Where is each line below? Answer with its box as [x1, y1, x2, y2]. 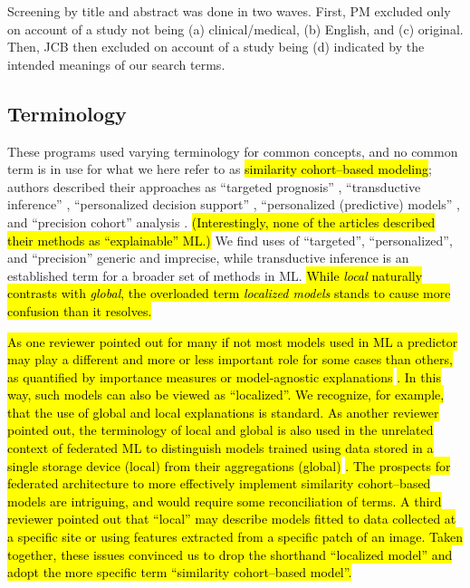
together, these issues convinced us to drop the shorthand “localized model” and [7, 545, 453, 564]
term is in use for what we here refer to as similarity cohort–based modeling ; [7, 159, 432, 178]
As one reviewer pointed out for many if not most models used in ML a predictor [7, 332, 458, 351]
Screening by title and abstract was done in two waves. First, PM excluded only [7, 2, 451, 20]
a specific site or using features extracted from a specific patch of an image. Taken [7, 527, 463, 546]
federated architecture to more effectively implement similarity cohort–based [7, 474, 431, 493]
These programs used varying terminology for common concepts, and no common [7, 141, 458, 160]
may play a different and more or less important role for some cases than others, [7, 350, 453, 369]
